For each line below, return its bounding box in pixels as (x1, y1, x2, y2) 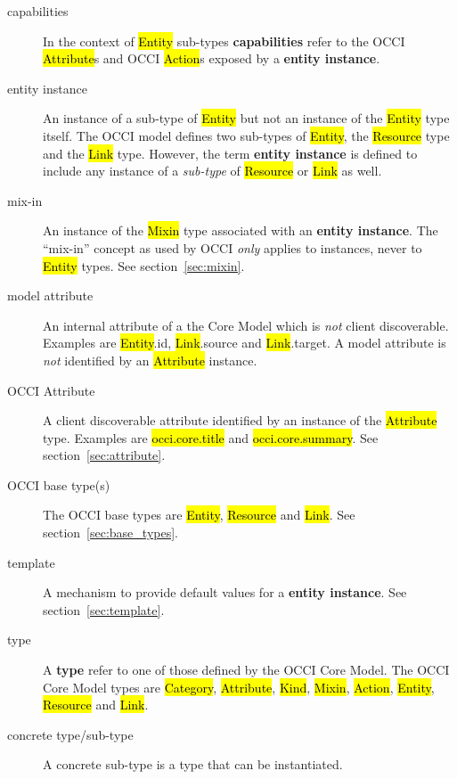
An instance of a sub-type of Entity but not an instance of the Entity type (43, 109, 450, 127)
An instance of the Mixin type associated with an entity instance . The (43, 221, 438, 240)
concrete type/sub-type (7, 725, 134, 743)
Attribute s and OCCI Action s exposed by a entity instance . (43, 49, 380, 68)
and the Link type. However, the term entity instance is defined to (43, 143, 418, 162)
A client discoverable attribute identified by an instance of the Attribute (43, 411, 437, 430)
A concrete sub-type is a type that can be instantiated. (43, 755, 343, 774)
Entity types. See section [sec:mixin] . (43, 256, 245, 275)
